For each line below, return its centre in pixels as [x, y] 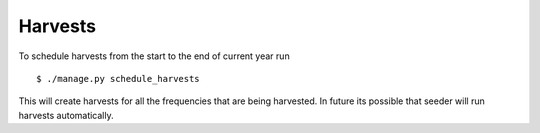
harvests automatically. [66, 115]
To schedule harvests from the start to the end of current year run [154, 56]
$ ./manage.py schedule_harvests [118, 78]
